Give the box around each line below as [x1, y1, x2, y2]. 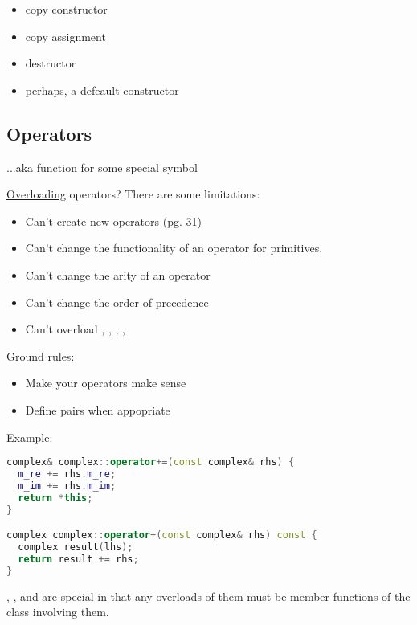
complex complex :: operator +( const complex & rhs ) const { [6, 529, 317, 541]
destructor [25, 55, 76, 71]
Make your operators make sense [25, 374, 186, 391]
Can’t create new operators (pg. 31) [25, 212, 202, 229]
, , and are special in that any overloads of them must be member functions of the [6, 587, 411, 604]
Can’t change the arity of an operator [25, 266, 211, 283]
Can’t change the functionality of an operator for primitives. [25, 239, 323, 256]
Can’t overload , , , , [25, 321, 125, 337]
